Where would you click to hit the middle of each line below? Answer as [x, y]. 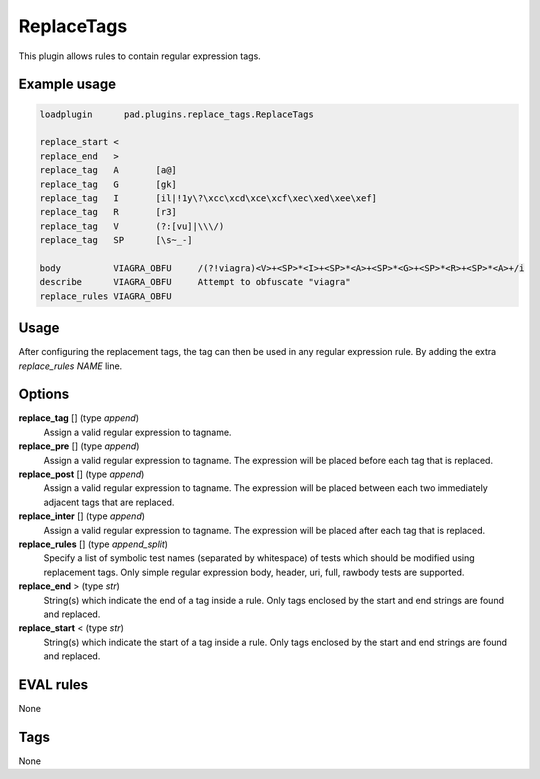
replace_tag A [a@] [108, 170]
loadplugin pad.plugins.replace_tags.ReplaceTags [176, 114]
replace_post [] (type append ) [81, 474]
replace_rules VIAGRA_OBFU [105, 296]
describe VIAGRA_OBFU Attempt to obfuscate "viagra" [195, 282]
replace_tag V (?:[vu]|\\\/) [132, 226]
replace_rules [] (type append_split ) [93, 544]
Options [44, 394]
